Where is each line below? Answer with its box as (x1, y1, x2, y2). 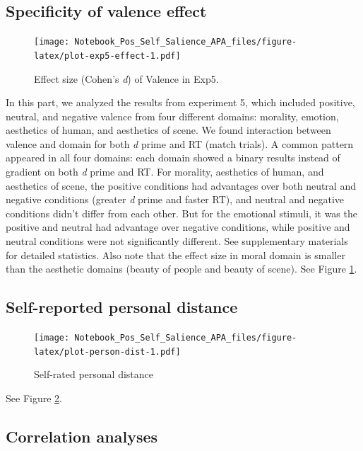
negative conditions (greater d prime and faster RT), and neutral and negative (6, 192, 345, 207)
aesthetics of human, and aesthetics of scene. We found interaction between (6, 122, 331, 137)
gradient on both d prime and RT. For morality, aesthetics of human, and (6, 164, 324, 179)
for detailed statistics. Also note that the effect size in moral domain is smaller (6, 247, 345, 262)
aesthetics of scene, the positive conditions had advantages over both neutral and (6, 178, 356, 193)
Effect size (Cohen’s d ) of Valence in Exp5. (34, 71, 219, 86)
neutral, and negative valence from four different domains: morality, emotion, (6, 108, 339, 123)
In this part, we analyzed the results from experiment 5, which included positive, (6, 95, 355, 110)
